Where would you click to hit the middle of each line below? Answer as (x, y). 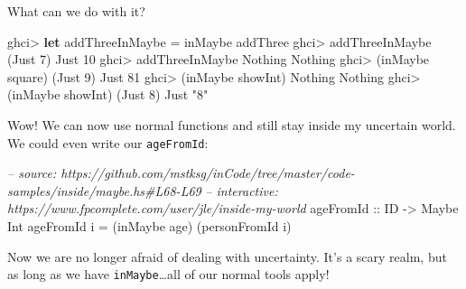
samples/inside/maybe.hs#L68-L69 (104, 190)
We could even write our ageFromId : (108, 142)
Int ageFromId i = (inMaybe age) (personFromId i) (149, 226)
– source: (32, 173)
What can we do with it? (76, 11)
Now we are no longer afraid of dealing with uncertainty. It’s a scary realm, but (227, 256)
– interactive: (242, 190)
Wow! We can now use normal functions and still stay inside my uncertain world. (232, 124)
